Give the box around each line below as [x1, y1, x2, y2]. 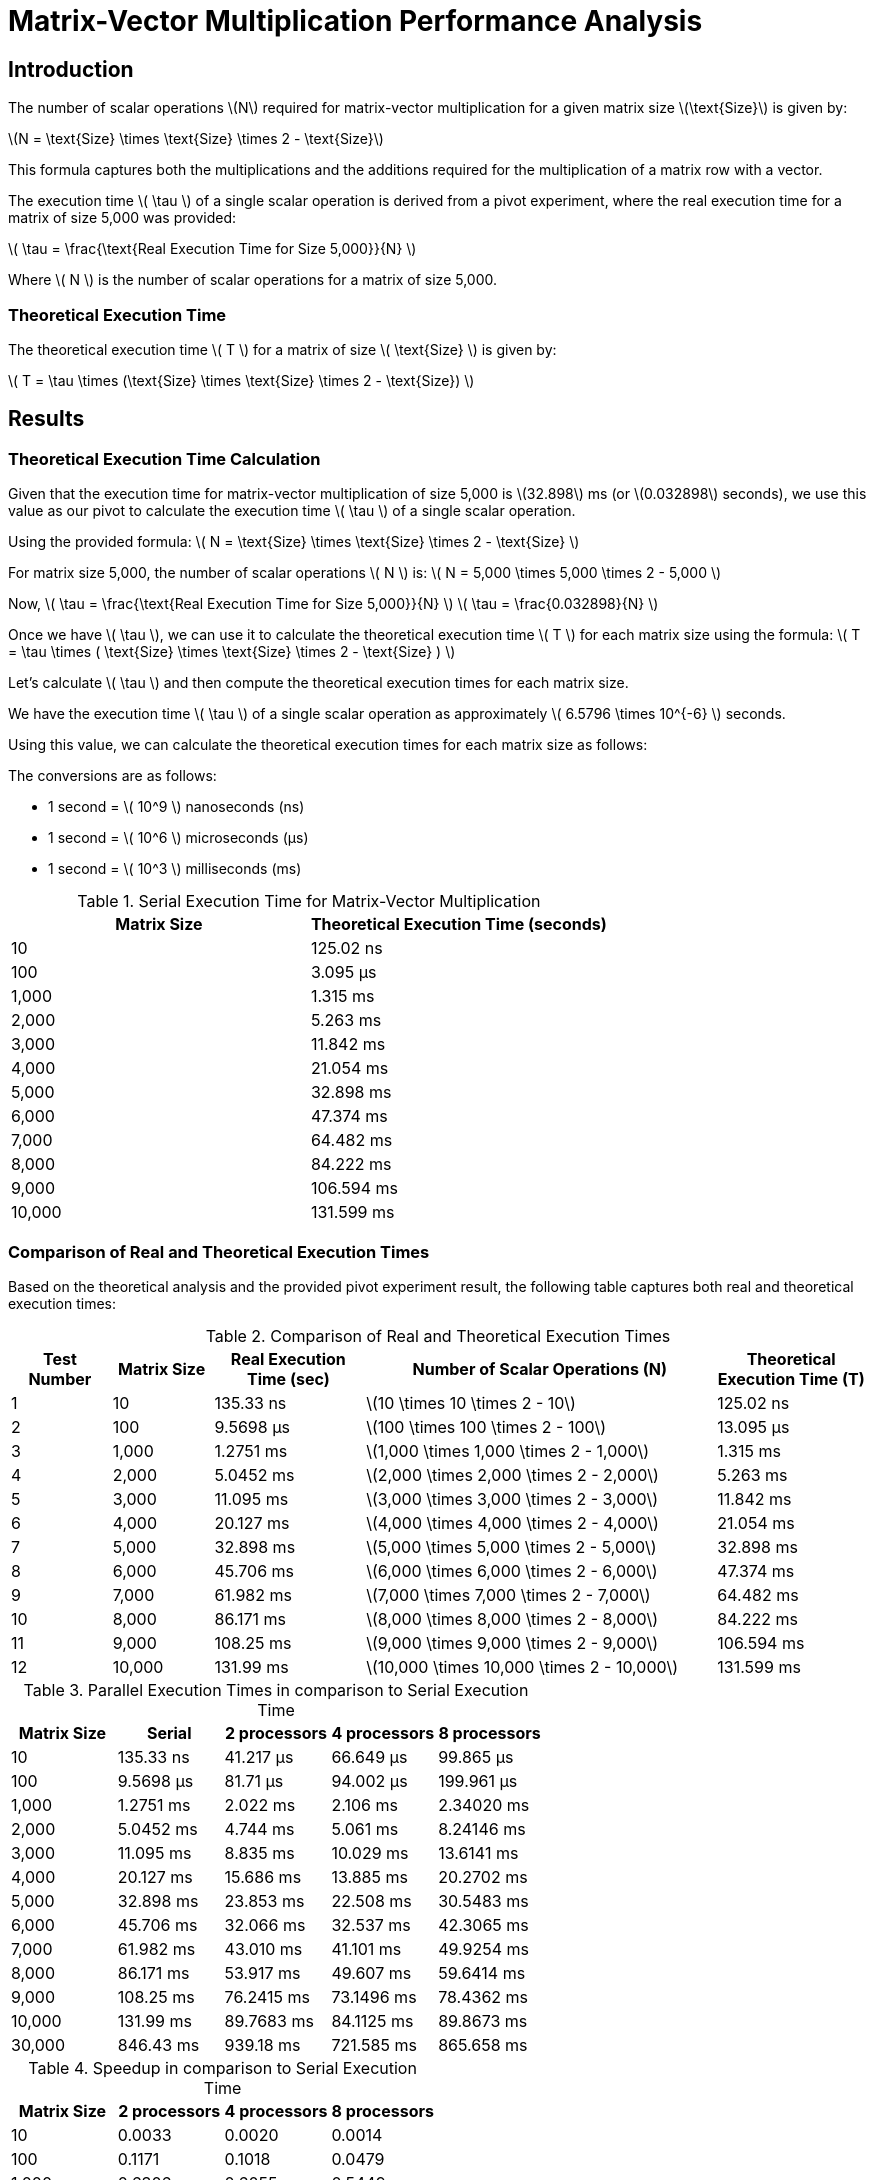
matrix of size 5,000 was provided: [8, 209, 237, 227]
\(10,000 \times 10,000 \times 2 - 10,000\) [366, 1656, 679, 1677]
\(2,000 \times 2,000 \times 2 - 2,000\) [366, 1464, 659, 1485]
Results [8, 406, 85, 432]
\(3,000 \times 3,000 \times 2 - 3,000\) [366, 1488, 659, 1509]
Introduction [8, 56, 134, 82]
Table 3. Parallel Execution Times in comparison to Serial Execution [23, 1679, 529, 1700]
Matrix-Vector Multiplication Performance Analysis [8, 4, 703, 38]
